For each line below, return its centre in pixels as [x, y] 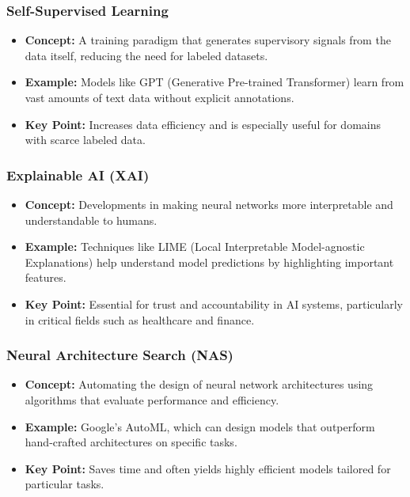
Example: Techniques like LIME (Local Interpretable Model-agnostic [195, 247]
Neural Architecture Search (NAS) [120, 355]
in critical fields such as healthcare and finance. [140, 319]
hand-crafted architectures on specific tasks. [131, 442]
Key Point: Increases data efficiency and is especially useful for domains [203, 124]
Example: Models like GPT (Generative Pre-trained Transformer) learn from [214, 82]
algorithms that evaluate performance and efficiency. [152, 399]
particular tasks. [65, 484]
